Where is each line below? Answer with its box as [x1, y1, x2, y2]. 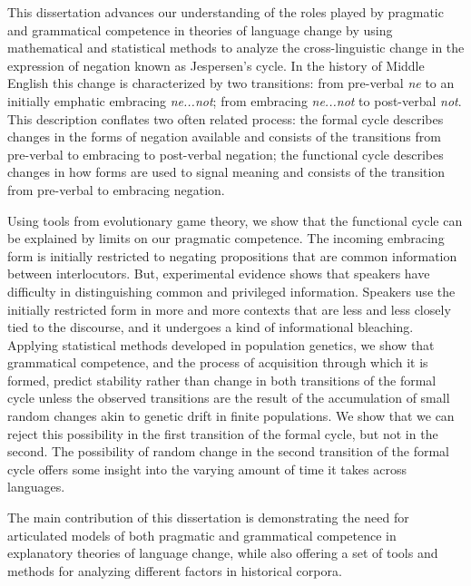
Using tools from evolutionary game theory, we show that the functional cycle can [7, 210, 463, 230]
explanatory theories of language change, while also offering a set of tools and [7, 543, 438, 562]
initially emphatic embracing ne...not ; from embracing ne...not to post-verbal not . [7, 91, 462, 110]
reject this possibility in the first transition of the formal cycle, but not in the [7, 424, 438, 443]
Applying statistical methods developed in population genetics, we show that [7, 335, 435, 354]
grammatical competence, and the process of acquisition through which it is [7, 353, 428, 372]
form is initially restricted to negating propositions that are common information [7, 246, 457, 265]
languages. [7, 477, 65, 496]
